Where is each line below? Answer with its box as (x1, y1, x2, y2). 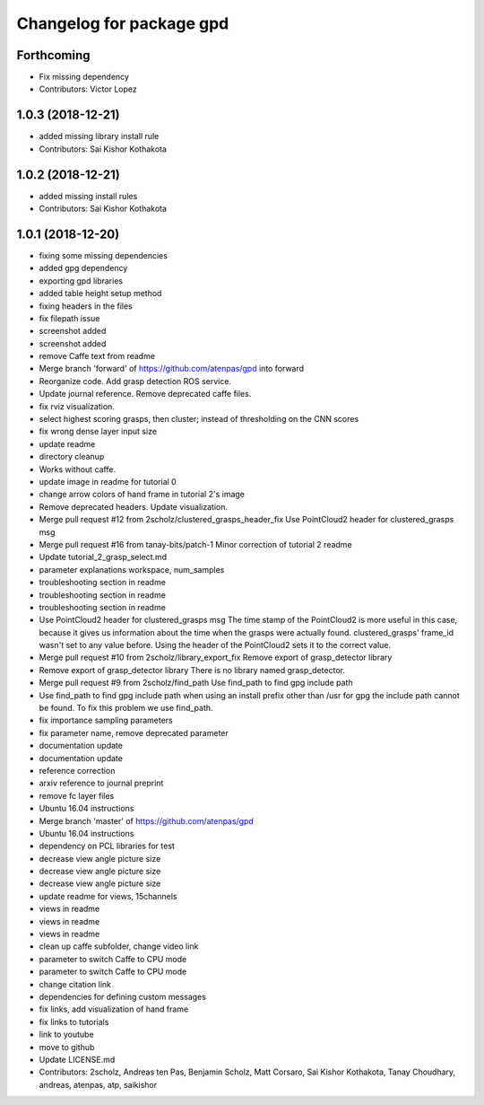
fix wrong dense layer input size (39, 426, 157, 437)
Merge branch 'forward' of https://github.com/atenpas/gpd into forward (39, 364, 305, 374)
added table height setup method (39, 288, 162, 299)
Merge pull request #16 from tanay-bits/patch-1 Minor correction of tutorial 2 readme (39, 539, 353, 549)
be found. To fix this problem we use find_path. (39, 703, 214, 714)
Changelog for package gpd (16, 13, 229, 33)
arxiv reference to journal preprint (39, 777, 164, 789)
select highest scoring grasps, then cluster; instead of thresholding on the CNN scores (39, 414, 359, 425)
